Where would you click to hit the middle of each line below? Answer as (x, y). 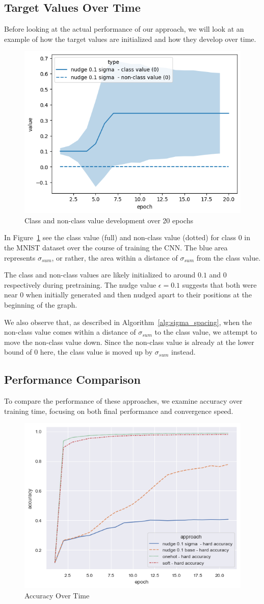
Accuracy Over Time (57, 595)
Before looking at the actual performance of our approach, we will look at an (124, 29)
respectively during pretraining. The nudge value (80, 284)
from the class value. (229, 257)
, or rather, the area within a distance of (115, 257)
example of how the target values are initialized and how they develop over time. (130, 39)
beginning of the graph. (41, 305)
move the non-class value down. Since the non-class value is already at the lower (129, 342)
